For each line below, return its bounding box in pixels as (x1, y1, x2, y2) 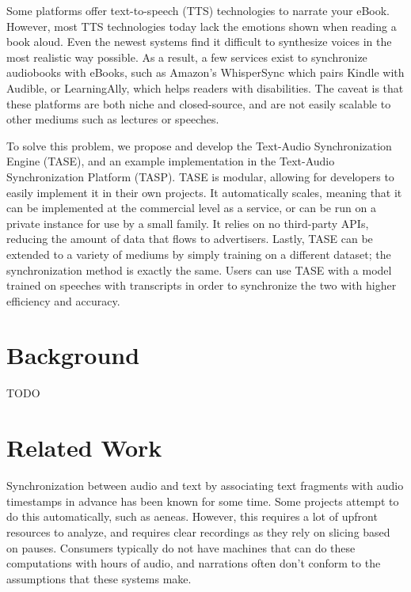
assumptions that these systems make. (6, 570, 192, 586)
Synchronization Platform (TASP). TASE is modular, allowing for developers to (6, 168, 394, 184)
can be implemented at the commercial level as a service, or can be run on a (6, 199, 376, 216)
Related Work (6, 431, 162, 464)
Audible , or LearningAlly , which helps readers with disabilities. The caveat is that (6, 79, 404, 96)
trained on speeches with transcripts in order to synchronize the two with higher (6, 277, 397, 294)
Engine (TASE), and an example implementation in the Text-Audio (6, 153, 335, 169)
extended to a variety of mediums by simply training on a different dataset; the (6, 245, 391, 262)
